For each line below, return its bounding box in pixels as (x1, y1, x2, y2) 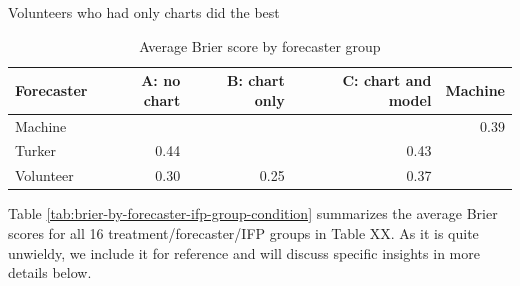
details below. (8, 262, 92, 283)
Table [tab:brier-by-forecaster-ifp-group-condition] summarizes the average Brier (8, 203, 498, 224)
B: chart (226, 70, 285, 91)
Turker (15, 140, 56, 161)
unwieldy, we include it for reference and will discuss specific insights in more (8, 242, 480, 263)
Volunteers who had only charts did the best (8, 2, 280, 22)
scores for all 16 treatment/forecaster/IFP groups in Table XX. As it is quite (8, 223, 479, 243)
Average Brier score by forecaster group (139, 35, 381, 56)
